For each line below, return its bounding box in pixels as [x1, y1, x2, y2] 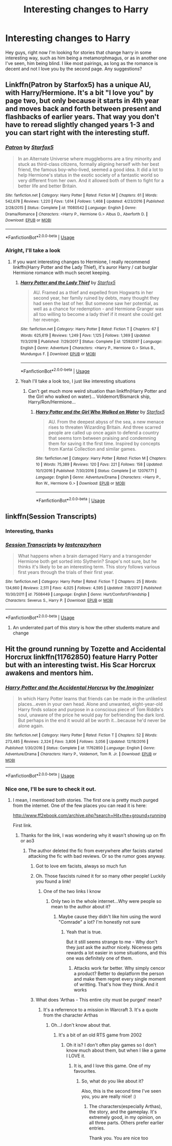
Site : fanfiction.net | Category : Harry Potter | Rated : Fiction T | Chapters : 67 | [20, 326, 159, 331]
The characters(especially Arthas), [89, 1103, 162, 1109]
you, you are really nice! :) [81, 1093, 137, 1099]
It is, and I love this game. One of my [74, 1063, 151, 1069]
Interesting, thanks [5, 527, 54, 535]
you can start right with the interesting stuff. [5, 129, 150, 137]
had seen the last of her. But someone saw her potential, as [33, 300, 159, 306]
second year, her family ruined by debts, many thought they [33, 294, 160, 301]
